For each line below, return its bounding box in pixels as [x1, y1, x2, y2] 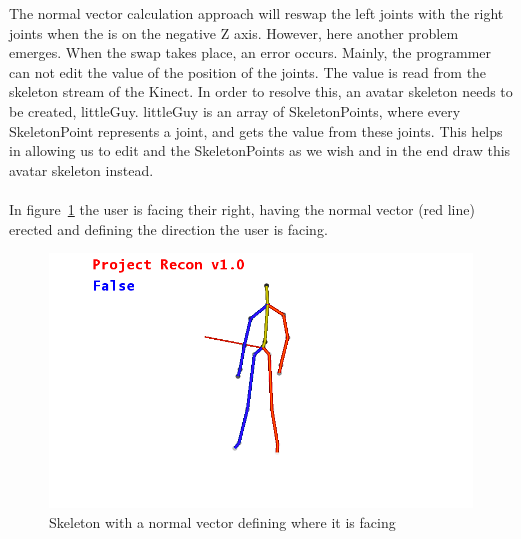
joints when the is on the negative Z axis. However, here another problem [9, 22, 459, 43]
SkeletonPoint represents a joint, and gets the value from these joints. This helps [9, 120, 503, 141]
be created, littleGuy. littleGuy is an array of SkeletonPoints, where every [9, 100, 461, 121]
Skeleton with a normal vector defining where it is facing [49, 511, 396, 532]
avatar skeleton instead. [9, 159, 154, 180]
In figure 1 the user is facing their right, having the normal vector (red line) [9, 198, 475, 219]
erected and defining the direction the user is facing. [9, 218, 328, 239]
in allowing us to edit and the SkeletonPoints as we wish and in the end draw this [9, 140, 511, 161]
